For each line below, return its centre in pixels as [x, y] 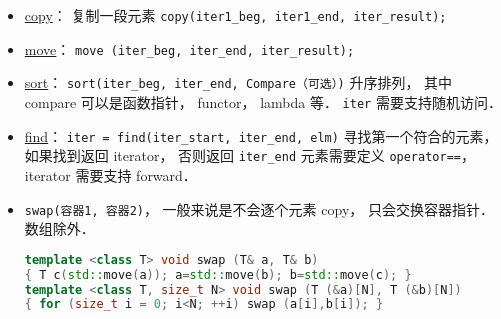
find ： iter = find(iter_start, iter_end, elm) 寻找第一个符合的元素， [261, 135]
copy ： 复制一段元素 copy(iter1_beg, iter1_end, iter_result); [235, 15]
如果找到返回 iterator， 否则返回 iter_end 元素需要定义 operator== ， [249, 155]
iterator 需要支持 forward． [110, 174]
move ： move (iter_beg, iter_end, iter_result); [189, 48]
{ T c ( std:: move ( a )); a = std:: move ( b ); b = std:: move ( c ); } [218, 274]
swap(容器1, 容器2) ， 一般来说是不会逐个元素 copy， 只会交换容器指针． [259, 208]
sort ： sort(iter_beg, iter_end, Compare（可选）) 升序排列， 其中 [238, 82]
